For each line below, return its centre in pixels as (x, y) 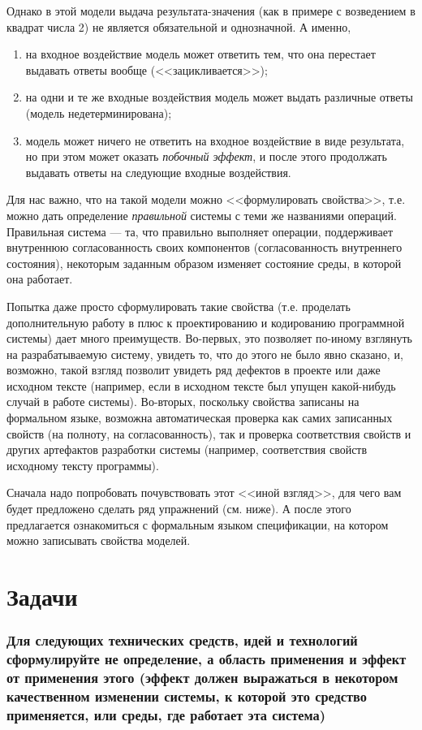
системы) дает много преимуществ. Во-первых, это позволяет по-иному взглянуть (209, 338)
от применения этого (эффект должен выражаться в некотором (202, 677)
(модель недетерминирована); (99, 112)
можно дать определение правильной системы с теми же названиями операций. (202, 215)
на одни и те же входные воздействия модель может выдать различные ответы (219, 97)
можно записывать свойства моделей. (99, 540)
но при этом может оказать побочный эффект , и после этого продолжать (206, 156)
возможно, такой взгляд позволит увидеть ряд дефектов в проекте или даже (194, 370)
